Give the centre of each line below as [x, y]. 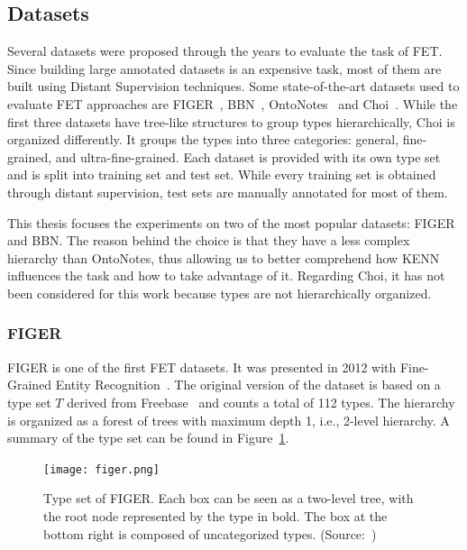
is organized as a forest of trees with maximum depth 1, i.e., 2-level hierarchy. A [229, 420]
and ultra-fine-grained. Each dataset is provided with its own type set [248, 156]
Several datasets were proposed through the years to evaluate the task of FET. [225, 51]
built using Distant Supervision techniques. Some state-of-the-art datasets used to [233, 86]
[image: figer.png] [101, 469]
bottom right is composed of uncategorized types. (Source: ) [210, 533]
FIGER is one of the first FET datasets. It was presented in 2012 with [202, 367]
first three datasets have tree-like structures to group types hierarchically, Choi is [231, 121]
